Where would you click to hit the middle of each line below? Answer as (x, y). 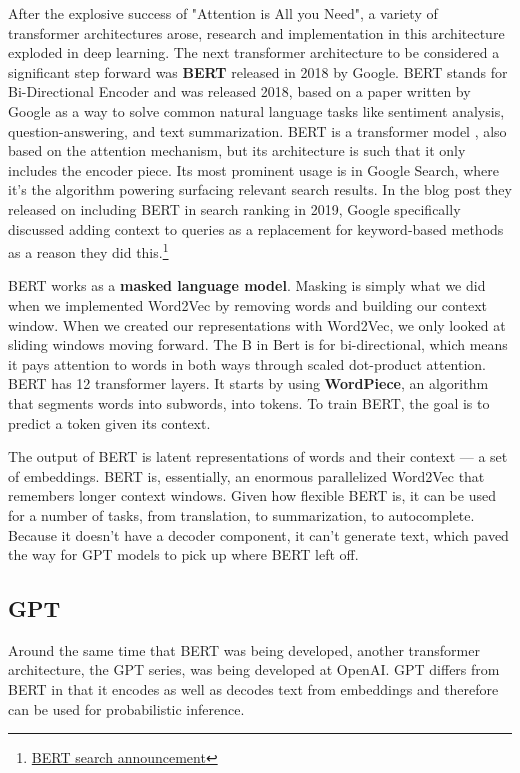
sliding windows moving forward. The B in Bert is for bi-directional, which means (258, 344)
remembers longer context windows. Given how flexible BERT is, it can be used (252, 495)
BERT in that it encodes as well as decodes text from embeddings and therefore (253, 689)
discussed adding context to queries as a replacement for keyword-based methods (256, 228)
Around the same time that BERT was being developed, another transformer (244, 649)
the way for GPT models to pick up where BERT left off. (183, 554)
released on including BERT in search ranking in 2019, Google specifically (234, 208)
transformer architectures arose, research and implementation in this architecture (256, 32)
